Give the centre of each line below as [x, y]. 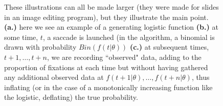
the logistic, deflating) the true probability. [71, 97]
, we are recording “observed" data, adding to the [124, 57]
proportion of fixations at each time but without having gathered [106, 67]
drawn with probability [40, 47]
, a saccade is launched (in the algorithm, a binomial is [129, 37]
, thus [200, 77]
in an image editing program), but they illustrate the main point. [106, 17]
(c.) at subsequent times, [169, 47]
